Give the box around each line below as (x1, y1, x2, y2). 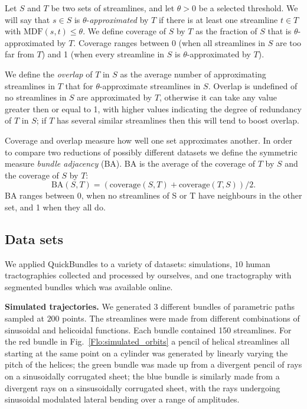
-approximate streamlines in (99, 79, 201, 92)
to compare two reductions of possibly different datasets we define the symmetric (5, 145, 298, 158)
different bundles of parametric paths (161, 300, 295, 313)
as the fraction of (195, 25, 257, 37)
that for (65, 79, 93, 92)
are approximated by (77, 91, 152, 103)
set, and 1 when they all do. (5, 200, 106, 213)
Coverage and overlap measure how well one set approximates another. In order (5, 134, 292, 146)
